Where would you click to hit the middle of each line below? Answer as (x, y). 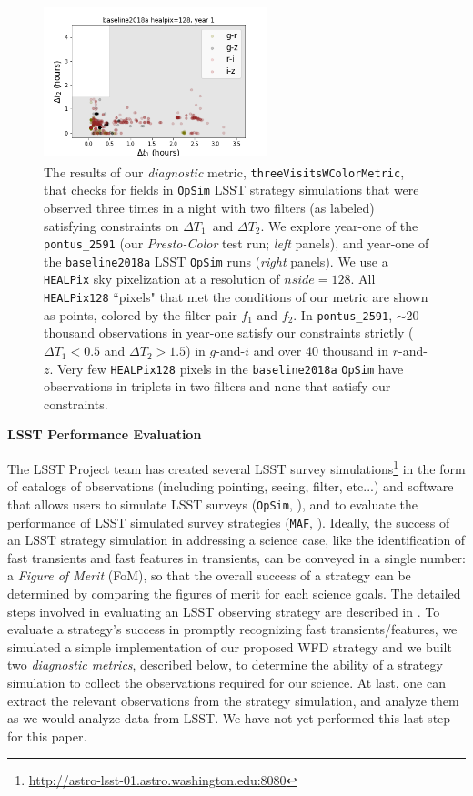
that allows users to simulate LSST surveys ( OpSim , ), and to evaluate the (213, 504)
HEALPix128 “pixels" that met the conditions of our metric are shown (236, 297)
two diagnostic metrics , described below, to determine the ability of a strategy (225, 665)
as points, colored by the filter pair (141, 314)
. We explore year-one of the (339, 225)
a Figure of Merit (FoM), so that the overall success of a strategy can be (209, 575)
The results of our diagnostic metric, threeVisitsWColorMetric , (224, 171)
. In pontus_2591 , (343, 314)
